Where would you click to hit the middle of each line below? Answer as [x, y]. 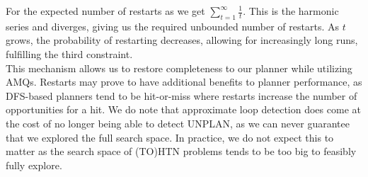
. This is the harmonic [291, 11]
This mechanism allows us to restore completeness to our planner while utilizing [179, 68]
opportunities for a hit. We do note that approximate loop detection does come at [183, 109]
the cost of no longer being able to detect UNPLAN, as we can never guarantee [178, 123]
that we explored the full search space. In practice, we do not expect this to [170, 137]
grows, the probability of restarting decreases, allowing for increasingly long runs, [182, 40]
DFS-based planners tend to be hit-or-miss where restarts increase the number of [182, 95]
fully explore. [34, 165]
